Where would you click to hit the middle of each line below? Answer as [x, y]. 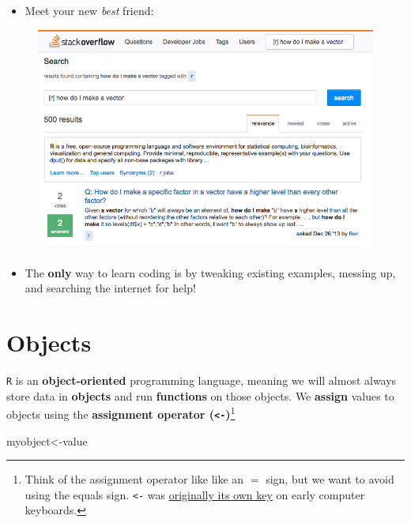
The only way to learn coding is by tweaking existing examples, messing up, [210, 272]
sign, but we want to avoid [330, 479]
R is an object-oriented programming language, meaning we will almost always [202, 380]
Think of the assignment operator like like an [134, 479]
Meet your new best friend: [89, 10]
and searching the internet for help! [110, 288]
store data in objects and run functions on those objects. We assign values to [200, 395]
